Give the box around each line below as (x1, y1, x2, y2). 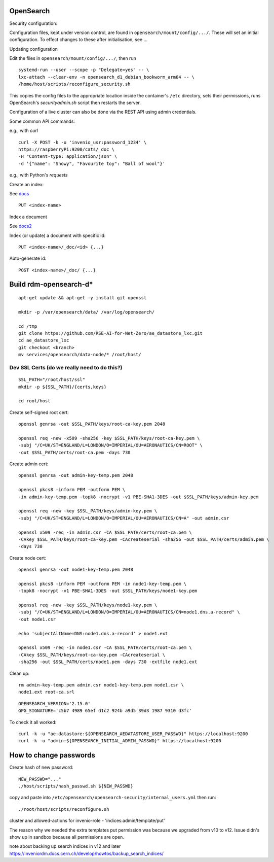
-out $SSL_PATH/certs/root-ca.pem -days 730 (18, 450, 131, 455)
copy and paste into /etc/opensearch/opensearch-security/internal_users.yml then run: (9, 795, 216, 801)
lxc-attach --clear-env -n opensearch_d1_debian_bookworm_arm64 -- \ (18, 74, 195, 80)
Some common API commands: (9, 118, 75, 124)
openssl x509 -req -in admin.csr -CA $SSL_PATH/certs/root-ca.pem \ (18, 529, 192, 535)
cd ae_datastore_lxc (18, 337, 69, 343)
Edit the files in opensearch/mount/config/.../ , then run (9, 55, 136, 61)
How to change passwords (9, 751, 96, 760)
